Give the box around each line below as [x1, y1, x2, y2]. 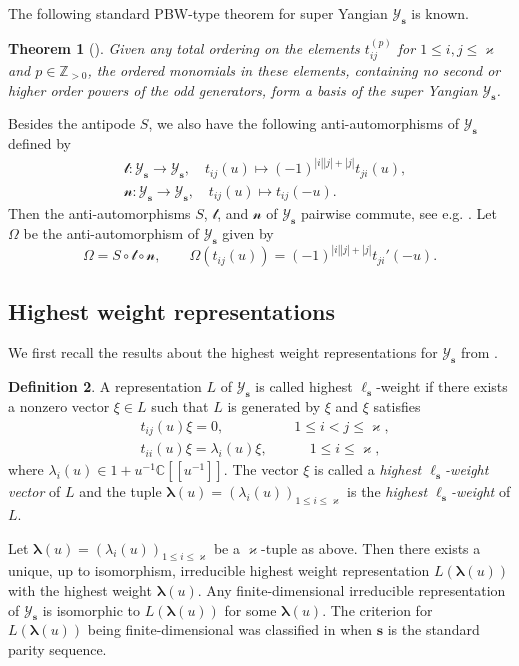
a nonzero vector [8, 396, 110, 417]
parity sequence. [8, 638, 107, 659]
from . [460, 342, 498, 363]
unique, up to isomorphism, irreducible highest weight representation [8, 560, 430, 581]
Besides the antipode [8, 113, 136, 134]
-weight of [450, 481, 511, 502]
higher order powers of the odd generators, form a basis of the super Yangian [8, 79, 478, 100]
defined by [8, 133, 72, 154]
